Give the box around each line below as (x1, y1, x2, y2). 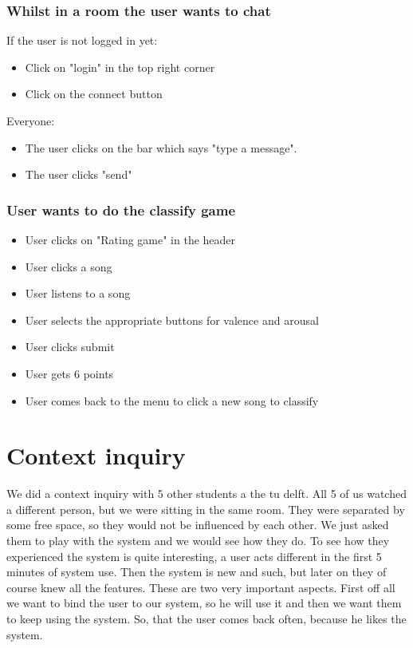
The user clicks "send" (25, 166, 132, 183)
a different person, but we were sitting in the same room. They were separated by (6, 500, 405, 517)
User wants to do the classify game (6, 200, 236, 219)
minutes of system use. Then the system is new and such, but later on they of (6, 563, 387, 580)
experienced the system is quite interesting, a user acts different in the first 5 (6, 547, 382, 564)
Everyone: (6, 113, 55, 128)
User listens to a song (25, 285, 131, 302)
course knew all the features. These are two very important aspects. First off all (6, 579, 395, 595)
